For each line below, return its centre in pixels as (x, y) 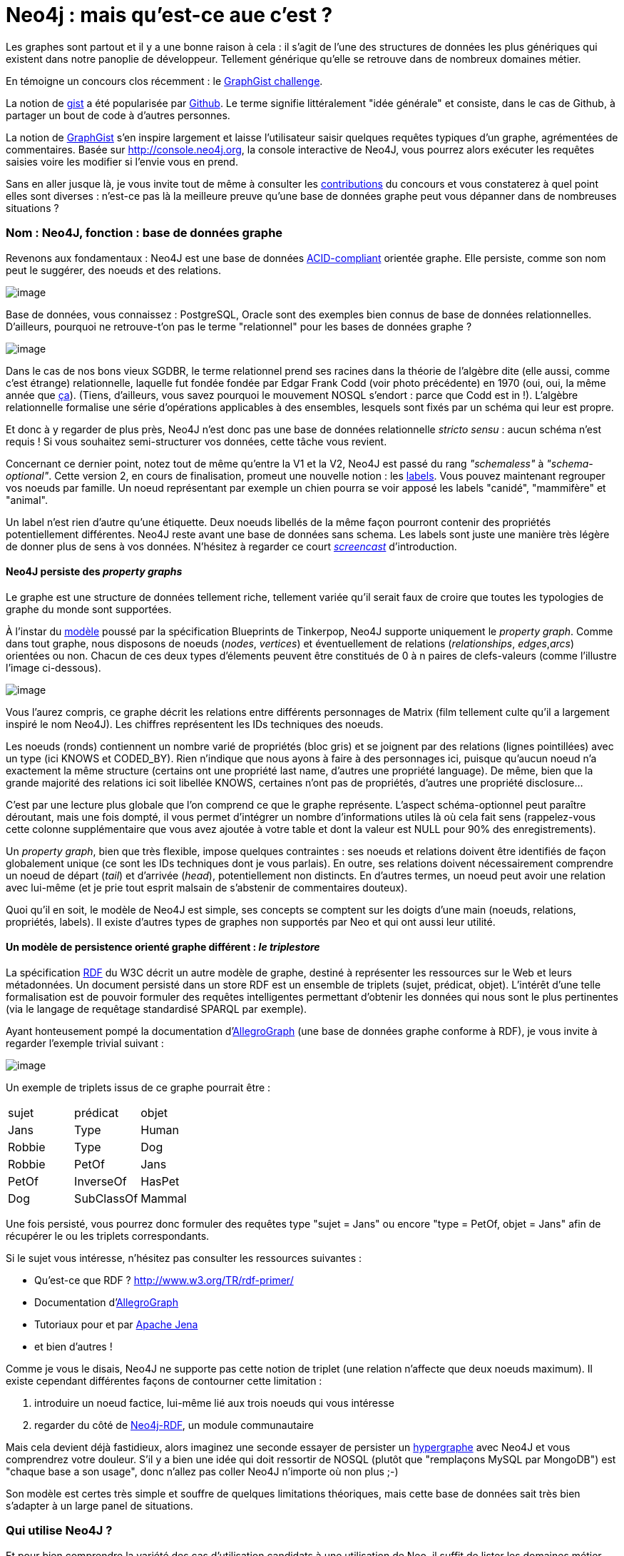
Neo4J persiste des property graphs (94, 572)
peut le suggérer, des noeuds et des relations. (113, 270)
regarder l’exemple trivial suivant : (85, 1043)
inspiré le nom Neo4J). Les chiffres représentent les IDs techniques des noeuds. (195, 724)
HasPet (160, 1181)
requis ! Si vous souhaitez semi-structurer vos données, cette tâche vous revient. (196, 441)
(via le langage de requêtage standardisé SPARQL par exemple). (157, 1009)
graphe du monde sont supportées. (89, 609)
